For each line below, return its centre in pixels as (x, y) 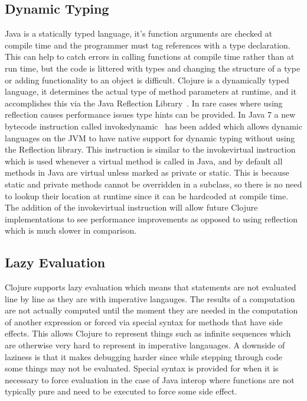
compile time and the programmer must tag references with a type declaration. (148, 45)
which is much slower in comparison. (71, 230)
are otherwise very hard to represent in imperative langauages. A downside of (145, 345)
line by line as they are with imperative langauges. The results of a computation (150, 298)
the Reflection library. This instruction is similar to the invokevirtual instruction (150, 149)
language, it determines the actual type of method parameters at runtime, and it (151, 91)
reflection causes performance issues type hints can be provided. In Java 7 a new (150, 114)
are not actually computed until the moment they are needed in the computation (151, 310)
